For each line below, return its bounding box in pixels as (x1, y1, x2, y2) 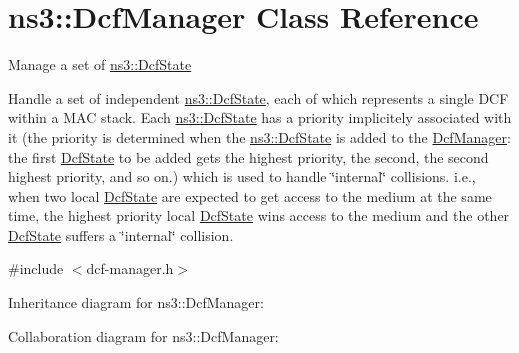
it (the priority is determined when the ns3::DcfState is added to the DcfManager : (8, 126, 511, 147)
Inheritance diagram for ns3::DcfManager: (8, 292, 264, 313)
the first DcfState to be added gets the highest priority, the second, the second (8, 146, 489, 167)
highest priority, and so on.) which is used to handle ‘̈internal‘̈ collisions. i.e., (8, 166, 476, 187)
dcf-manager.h (86, 258, 174, 279)
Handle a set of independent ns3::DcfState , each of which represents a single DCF (8, 87, 509, 108)
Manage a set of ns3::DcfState (8, 54, 192, 75)
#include (8, 258, 64, 279)
